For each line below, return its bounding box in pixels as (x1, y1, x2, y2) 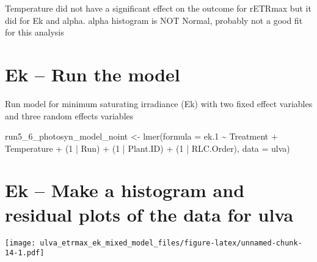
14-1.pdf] (5, 249, 45, 258)
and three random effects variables (5, 109, 134, 122)
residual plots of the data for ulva (5, 201, 294, 226)
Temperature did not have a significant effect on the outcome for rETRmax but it (5, 2, 312, 14)
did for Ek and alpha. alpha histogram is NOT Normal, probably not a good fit (5, 13, 303, 26)
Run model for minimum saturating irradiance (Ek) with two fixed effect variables (5, 97, 313, 110)
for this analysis (5, 26, 64, 39)
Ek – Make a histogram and (5, 178, 245, 203)
